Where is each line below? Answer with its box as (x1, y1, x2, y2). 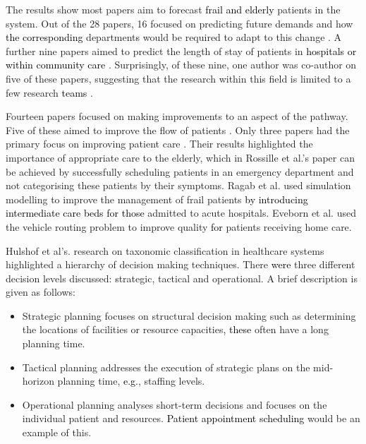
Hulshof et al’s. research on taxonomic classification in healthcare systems (6, 243, 324, 258)
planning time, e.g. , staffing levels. (57, 373, 205, 388)
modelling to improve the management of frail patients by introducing (6, 191, 308, 206)
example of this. (22, 425, 92, 440)
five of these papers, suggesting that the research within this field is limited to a (6, 71, 351, 85)
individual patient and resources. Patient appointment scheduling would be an (22, 411, 360, 426)
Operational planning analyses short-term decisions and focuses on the (22, 397, 327, 412)
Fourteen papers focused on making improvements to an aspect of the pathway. (6, 109, 348, 124)
